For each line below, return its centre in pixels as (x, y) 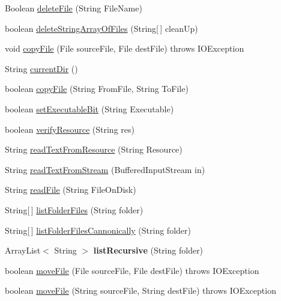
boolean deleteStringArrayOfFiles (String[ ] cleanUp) (101, 28)
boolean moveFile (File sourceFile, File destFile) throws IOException (132, 270)
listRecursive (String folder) (148, 250)
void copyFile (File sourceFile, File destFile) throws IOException (125, 48)
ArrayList (23, 250)
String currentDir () (41, 68)
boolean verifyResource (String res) (70, 129)
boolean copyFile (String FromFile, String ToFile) (97, 89)
